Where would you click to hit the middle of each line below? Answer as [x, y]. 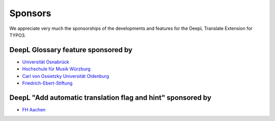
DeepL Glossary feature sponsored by [71, 50]
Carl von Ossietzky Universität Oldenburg [66, 76]
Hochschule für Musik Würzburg [57, 69]
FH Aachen [34, 109]
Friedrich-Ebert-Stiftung [47, 83]
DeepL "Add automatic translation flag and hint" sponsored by [110, 97]
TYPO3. [18, 35]
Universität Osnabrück [46, 62]
